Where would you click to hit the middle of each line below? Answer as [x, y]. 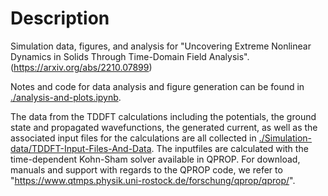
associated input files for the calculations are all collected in [133, 138]
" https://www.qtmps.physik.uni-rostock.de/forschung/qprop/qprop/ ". [153, 180]
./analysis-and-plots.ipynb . [66, 97]
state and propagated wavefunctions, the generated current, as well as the [164, 127]
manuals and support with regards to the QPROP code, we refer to [146, 169]
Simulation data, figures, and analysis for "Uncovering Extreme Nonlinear [161, 46]
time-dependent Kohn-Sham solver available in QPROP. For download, [155, 159]
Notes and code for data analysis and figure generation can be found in [157, 86]
